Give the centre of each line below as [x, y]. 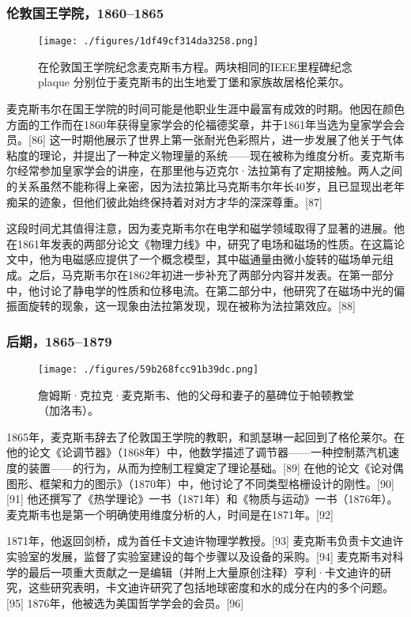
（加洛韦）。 [68, 410]
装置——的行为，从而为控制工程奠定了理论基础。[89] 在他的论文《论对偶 [216, 468]
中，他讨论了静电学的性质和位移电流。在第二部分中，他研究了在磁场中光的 [200, 290]
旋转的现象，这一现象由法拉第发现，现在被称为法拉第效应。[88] [192, 306]
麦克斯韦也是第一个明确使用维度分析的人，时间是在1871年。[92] [170, 514]
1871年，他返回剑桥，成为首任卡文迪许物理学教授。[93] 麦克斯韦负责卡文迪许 [205, 541]
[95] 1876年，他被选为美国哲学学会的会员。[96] [125, 602]
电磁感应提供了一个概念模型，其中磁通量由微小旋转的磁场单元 [222, 259]
